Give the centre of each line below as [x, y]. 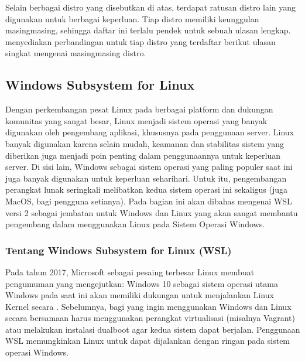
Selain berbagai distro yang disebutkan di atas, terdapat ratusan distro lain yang [151, 7]
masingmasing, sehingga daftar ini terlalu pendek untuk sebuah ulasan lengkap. [148, 30]
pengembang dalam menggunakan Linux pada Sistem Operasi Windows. [135, 224]
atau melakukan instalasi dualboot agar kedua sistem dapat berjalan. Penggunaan [153, 329]
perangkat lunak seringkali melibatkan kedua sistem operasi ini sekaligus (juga [147, 189]
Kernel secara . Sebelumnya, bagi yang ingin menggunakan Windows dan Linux [148, 306]
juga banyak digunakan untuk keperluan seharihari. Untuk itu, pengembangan [146, 178]
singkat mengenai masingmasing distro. [76, 53]
